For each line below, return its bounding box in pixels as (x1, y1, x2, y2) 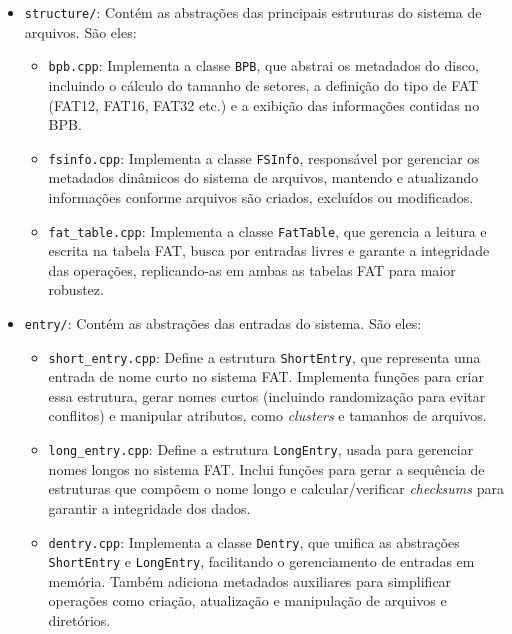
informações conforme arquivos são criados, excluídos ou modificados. (48, 186, 474, 207)
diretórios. (48, 610, 111, 630)
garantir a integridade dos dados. (48, 497, 251, 518)
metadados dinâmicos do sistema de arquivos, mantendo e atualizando (48, 167, 479, 188)
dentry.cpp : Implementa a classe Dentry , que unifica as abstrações (48, 531, 460, 552)
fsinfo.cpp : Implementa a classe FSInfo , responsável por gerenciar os (48, 147, 480, 168)
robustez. (48, 279, 104, 300)
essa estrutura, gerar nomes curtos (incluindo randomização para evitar (48, 385, 486, 406)
